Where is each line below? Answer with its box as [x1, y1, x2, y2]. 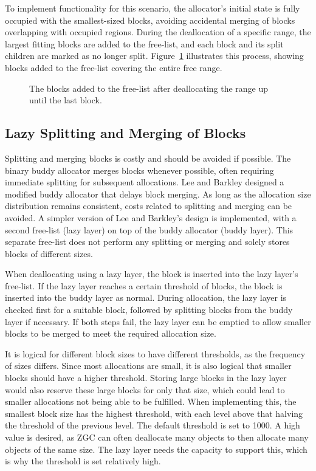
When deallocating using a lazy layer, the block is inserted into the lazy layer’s [5, 267, 298, 280]
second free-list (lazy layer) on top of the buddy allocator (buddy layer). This [5, 223, 294, 236]
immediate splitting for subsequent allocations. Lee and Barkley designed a [5, 176, 284, 188]
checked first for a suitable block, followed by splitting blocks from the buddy [5, 303, 293, 316]
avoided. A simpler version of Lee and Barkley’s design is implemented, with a [5, 211, 297, 224]
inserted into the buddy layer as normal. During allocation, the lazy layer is [5, 291, 287, 304]
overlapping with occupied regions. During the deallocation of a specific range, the [5, 26, 311, 38]
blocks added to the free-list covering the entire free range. [5, 61, 222, 74]
